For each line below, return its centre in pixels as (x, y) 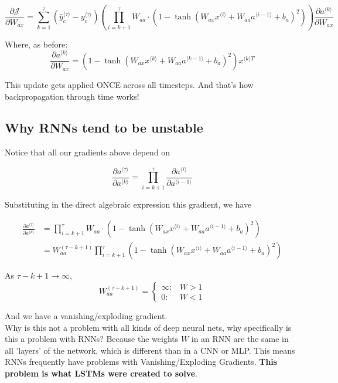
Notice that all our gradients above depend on (88, 152)
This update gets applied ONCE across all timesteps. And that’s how (129, 84)
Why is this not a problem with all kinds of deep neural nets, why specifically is (148, 327)
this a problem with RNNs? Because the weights (92, 339)
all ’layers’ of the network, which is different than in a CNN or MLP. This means (150, 350)
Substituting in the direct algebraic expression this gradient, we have (128, 204)
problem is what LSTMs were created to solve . (101, 373)
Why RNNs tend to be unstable (104, 128)
